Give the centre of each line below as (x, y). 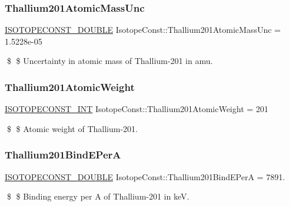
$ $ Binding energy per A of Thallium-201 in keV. (98, 196)
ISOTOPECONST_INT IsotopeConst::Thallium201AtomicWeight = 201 (137, 109)
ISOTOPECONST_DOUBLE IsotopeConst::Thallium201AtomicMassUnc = (143, 30)
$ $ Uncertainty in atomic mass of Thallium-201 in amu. (110, 61)
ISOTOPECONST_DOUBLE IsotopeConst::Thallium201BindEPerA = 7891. (145, 176)
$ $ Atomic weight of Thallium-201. (72, 128)
